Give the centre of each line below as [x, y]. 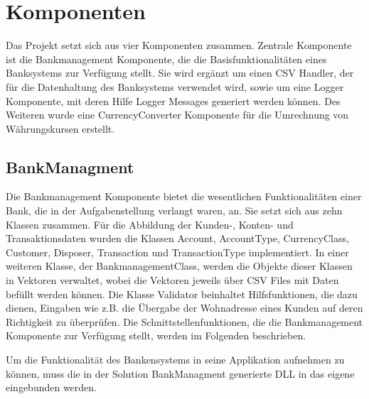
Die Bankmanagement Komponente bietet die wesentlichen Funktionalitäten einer [184, 196]
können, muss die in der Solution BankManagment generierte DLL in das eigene [180, 373]
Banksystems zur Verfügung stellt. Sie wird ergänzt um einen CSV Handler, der [180, 73]
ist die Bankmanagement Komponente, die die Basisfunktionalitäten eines [166, 59]
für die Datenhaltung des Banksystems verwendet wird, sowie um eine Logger [175, 86]
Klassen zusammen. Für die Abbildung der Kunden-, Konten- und [150, 224]
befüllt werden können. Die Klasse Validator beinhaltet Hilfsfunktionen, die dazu [182, 294]
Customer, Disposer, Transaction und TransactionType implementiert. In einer [177, 252]
